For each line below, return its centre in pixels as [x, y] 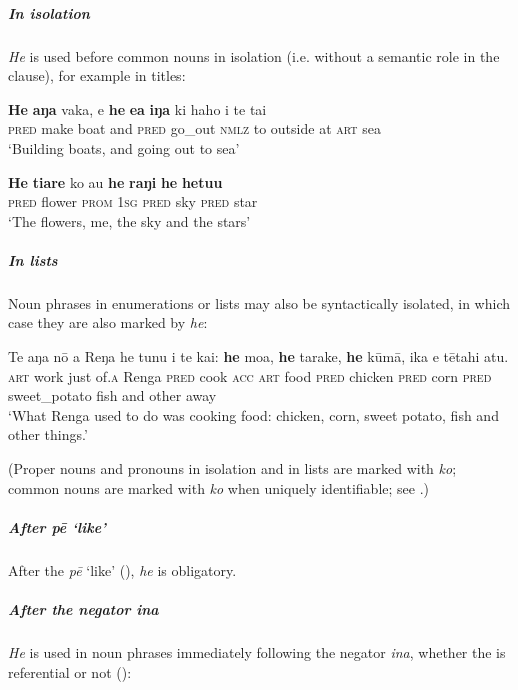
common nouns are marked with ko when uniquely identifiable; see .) [219, 487]
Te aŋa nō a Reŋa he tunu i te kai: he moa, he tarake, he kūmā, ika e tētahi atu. [258, 356]
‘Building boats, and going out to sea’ [124, 147]
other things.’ [48, 434]
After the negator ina [83, 608]
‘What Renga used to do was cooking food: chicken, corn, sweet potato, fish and [253, 414]
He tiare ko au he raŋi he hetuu [115, 181]
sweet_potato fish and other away [112, 395]
